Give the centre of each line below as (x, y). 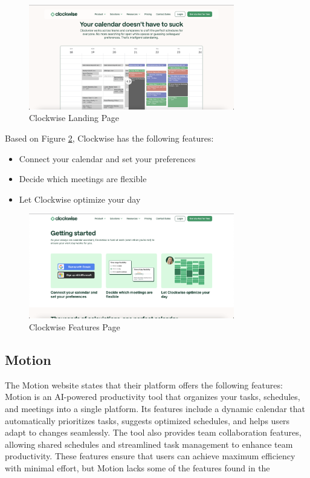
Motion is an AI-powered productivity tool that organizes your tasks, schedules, (153, 397)
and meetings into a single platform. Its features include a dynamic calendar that (155, 408)
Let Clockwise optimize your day (80, 199)
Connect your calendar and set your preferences (107, 158)
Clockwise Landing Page (74, 118)
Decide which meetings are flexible (83, 179)
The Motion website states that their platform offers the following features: (144, 385)
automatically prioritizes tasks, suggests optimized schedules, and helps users (147, 420)
